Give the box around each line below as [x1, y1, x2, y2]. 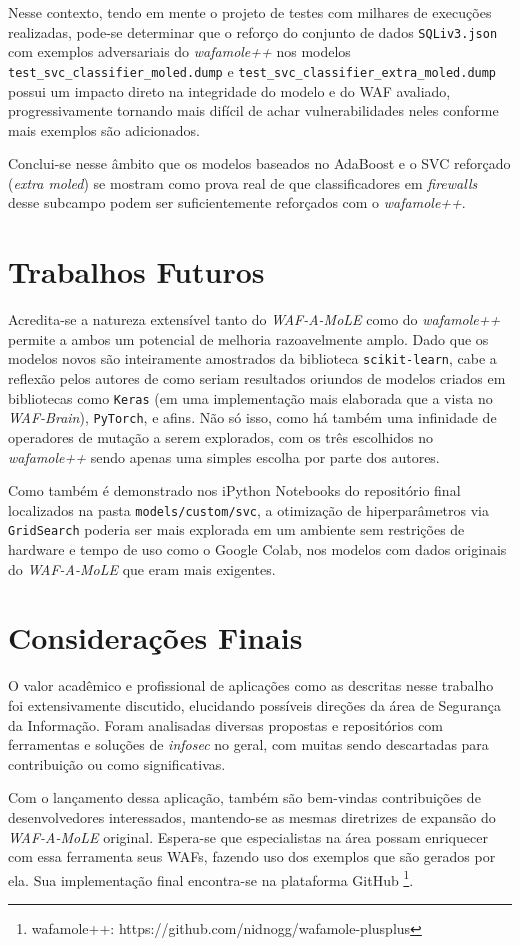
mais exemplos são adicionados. [8, 119, 201, 140]
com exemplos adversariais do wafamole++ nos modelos [8, 41, 351, 62]
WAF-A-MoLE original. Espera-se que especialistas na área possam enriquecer [8, 826, 488, 847]
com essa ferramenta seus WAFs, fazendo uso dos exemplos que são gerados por [8, 846, 496, 867]
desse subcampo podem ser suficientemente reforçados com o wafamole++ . [8, 192, 466, 213]
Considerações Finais [8, 617, 303, 658]
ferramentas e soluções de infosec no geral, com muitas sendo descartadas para [8, 734, 489, 755]
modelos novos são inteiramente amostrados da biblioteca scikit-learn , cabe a [8, 348, 497, 369]
